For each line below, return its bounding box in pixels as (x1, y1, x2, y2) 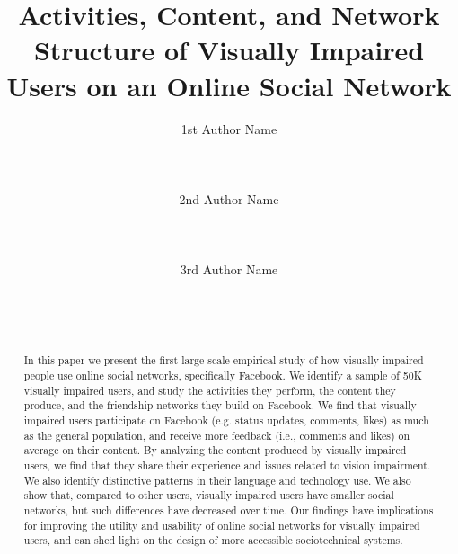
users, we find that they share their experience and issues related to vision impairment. (23, 458, 431, 473)
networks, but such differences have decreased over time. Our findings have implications (23, 502, 434, 517)
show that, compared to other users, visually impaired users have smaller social (23, 487, 394, 503)
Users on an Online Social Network (6, 67, 452, 103)
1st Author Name (181, 119, 277, 138)
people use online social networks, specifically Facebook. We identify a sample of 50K (23, 368, 422, 383)
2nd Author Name (179, 189, 279, 208)
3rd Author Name (180, 260, 278, 279)
